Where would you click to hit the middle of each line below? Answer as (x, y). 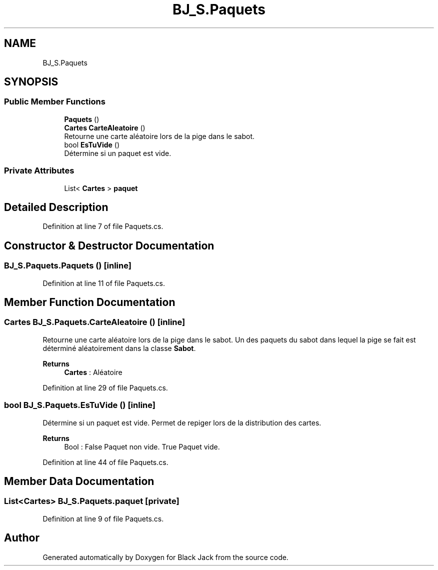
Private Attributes (39, 171)
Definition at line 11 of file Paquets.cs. (104, 283)
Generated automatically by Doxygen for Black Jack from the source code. (165, 557)
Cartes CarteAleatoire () (105, 127)
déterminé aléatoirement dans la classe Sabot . (119, 348)
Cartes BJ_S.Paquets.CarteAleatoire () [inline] (95, 322)
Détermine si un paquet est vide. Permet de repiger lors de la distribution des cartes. (182, 422)
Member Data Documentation (79, 481)
